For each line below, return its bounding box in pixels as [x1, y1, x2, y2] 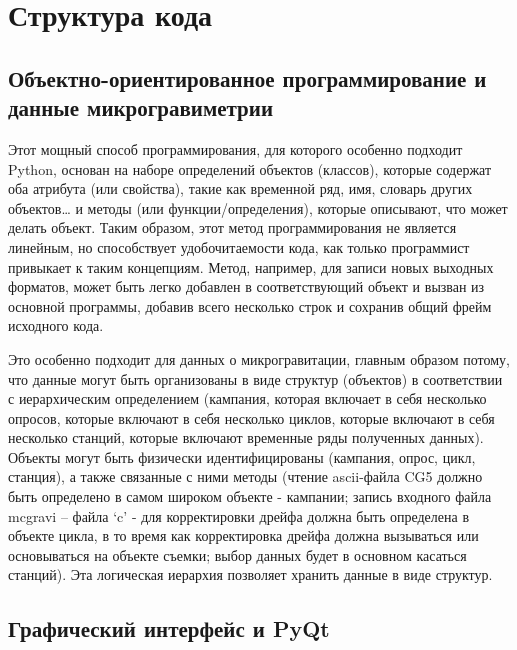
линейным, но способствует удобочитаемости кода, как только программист [8, 236, 470, 257]
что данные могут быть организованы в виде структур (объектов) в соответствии [8, 368, 503, 389]
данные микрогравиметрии [8, 92, 273, 123]
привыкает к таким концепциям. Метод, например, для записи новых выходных [8, 256, 494, 277]
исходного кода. [8, 315, 104, 336]
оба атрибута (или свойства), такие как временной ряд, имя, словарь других [8, 178, 473, 199]
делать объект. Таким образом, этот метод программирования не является [8, 217, 457, 238]
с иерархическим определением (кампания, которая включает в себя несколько [8, 388, 487, 409]
